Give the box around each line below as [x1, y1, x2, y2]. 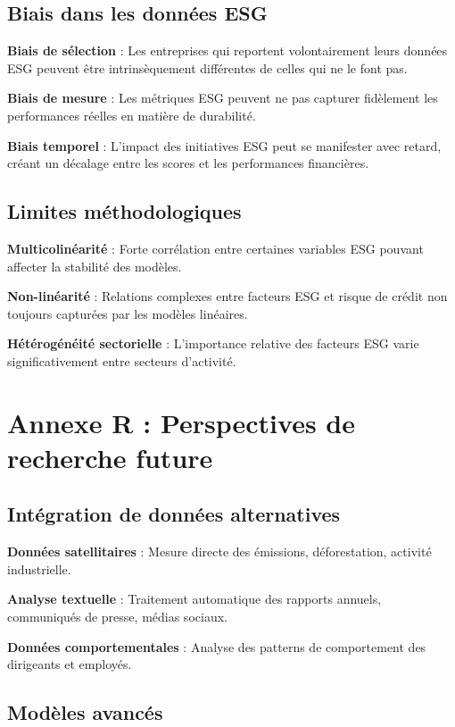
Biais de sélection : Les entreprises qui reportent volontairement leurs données [7, 41, 448, 60]
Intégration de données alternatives [7, 500, 341, 528]
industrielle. [7, 559, 71, 578]
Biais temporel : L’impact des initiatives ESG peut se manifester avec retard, [7, 136, 442, 155]
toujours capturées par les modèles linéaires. [7, 304, 248, 322]
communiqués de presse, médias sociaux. [7, 607, 227, 626]
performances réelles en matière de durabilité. [7, 105, 256, 124]
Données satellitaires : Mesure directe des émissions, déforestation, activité [7, 542, 432, 561]
